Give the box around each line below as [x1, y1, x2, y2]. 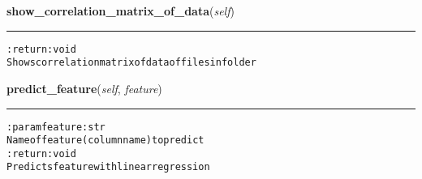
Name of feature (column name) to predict [6, 134, 205, 147]
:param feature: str [6, 121, 105, 133]
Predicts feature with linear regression [6, 161, 210, 173]
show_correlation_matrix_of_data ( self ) [6, 2, 235, 19]
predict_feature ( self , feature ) [6, 79, 162, 96]
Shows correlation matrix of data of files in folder [6, 57, 256, 69]
